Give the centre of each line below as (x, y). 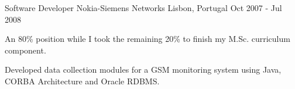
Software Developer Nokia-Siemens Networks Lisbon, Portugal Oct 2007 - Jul (143, 8)
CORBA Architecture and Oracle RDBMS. (82, 81)
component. (25, 50)
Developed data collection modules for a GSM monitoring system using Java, (143, 70)
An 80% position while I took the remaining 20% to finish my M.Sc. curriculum (147, 39)
